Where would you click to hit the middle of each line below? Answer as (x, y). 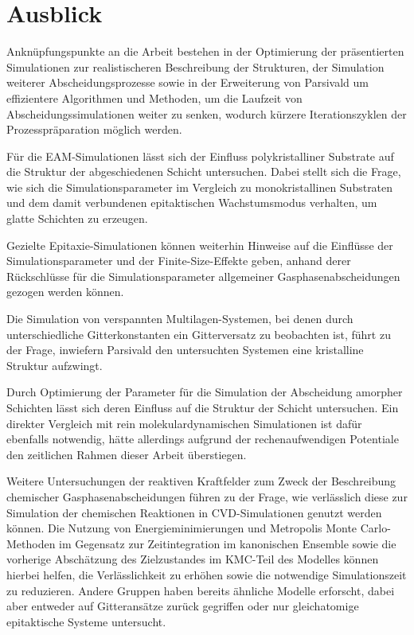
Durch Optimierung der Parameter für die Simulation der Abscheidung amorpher (205, 392)
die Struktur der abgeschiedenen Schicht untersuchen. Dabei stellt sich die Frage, (204, 171)
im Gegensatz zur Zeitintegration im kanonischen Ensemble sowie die (228, 543)
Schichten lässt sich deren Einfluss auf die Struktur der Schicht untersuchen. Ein (203, 407)
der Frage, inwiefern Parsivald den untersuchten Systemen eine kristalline (185, 350)
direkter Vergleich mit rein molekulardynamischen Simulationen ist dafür (184, 423)
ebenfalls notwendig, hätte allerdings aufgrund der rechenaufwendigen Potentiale (203, 439)
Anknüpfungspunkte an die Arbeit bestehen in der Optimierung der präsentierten (205, 51)
